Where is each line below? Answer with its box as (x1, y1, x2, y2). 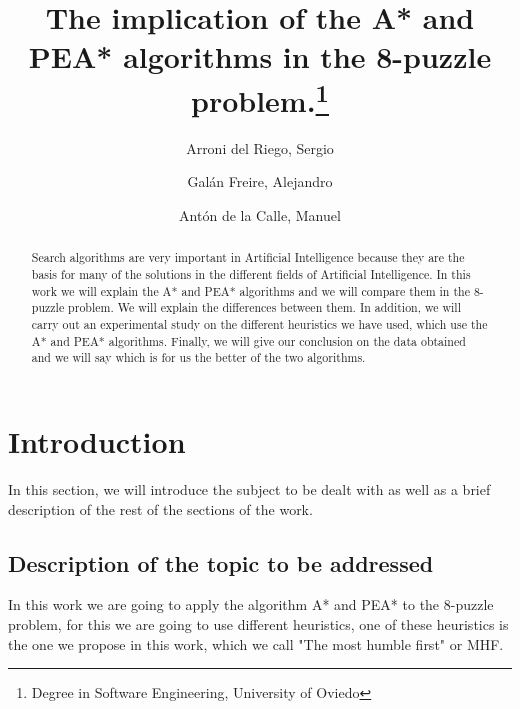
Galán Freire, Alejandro (187, 171, 333, 192)
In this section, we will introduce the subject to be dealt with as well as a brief (8, 478, 491, 499)
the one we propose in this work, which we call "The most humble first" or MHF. (8, 633, 504, 654)
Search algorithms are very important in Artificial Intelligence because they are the (31, 249, 465, 266)
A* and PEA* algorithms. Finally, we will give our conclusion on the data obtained (31, 332, 466, 349)
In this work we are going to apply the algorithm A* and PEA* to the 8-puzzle (8, 594, 494, 615)
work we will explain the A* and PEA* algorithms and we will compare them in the (31, 282, 470, 299)
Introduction (8, 421, 186, 461)
